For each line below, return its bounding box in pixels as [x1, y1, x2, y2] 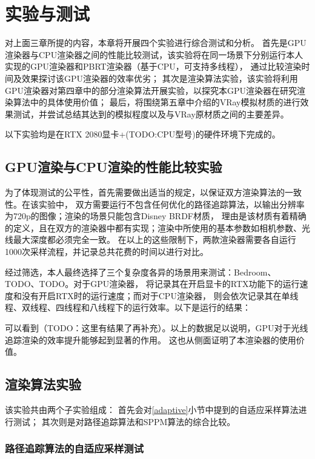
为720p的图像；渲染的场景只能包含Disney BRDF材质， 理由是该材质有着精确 [5, 210, 307, 222]
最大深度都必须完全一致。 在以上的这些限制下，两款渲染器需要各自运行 [13, 233, 296, 246]
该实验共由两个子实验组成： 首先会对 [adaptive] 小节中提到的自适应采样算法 [5, 403, 299, 415]
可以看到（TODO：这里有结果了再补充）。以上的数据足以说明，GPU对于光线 [5, 322, 308, 334]
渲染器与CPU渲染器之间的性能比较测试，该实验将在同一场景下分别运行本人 [5, 48, 303, 61]
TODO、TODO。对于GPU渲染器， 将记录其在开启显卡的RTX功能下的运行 [5, 277, 300, 290]
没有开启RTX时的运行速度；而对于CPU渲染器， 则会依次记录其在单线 [21, 289, 299, 302]
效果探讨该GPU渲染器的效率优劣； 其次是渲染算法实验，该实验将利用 [21, 71, 298, 84]
